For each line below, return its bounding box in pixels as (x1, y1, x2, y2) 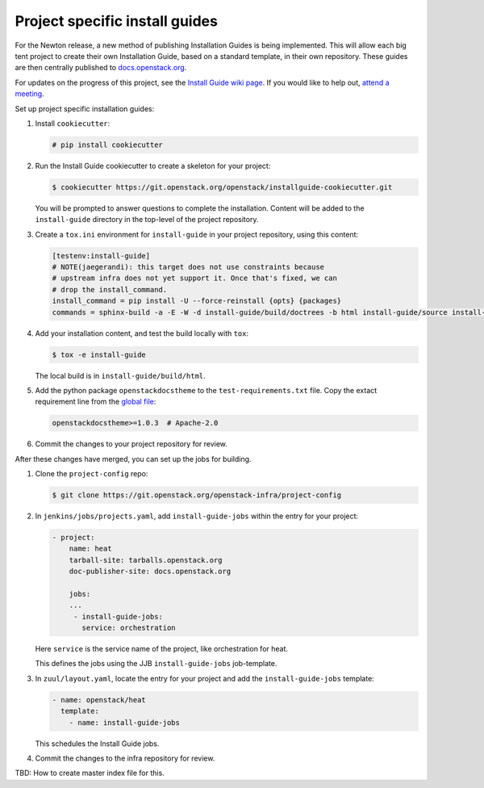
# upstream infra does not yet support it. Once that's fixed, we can (52, 274, 338, 283)
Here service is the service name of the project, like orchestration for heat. (35, 644, 289, 654)
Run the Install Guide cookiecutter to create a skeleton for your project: (35, 161, 271, 170)
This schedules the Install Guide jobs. (35, 739, 160, 748)
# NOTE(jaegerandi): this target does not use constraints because (52, 262, 325, 271)
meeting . (15, 89, 44, 98)
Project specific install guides (15, 12, 218, 30)
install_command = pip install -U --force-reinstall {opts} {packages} (52, 296, 342, 306)
